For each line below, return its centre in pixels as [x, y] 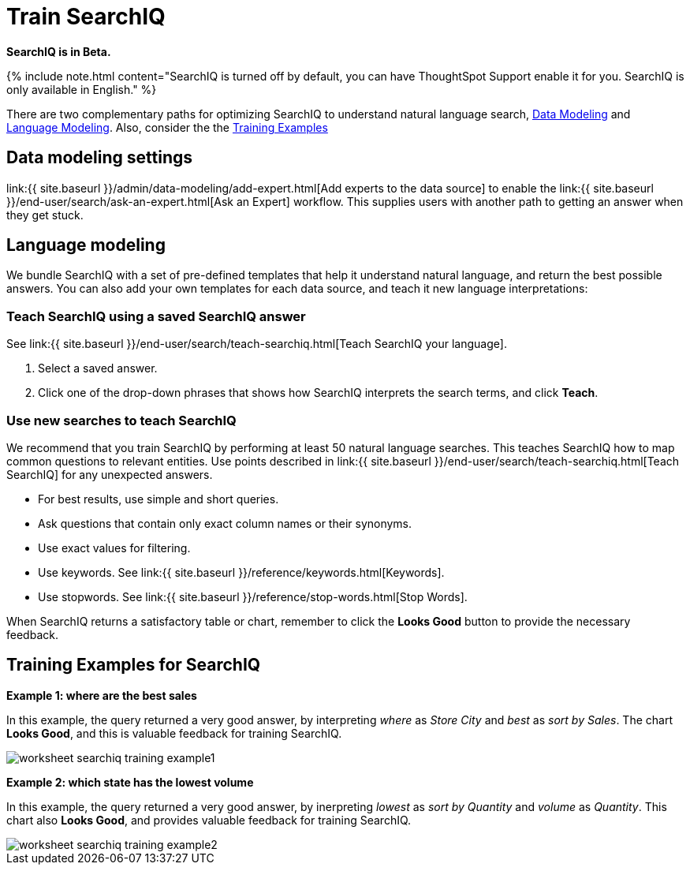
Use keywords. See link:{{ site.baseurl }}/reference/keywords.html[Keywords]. [241, 572]
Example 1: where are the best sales [102, 695]
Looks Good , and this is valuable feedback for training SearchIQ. [174, 733]
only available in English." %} [82, 89]
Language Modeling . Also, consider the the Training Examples [167, 127]
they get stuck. [45, 215]
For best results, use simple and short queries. [159, 499]
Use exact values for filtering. [114, 548]
